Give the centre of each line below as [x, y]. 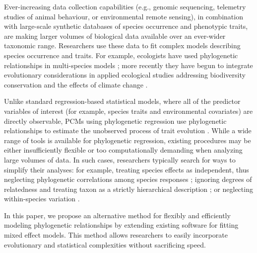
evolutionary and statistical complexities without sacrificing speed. [105, 244]
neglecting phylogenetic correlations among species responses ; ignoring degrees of [128, 179]
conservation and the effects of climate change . [76, 84]
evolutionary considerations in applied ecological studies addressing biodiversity [125, 75]
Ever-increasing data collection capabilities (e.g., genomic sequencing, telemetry [125, 6]
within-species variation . [42, 199]
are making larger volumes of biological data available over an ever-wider [115, 36]
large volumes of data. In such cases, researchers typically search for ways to [120, 159]
